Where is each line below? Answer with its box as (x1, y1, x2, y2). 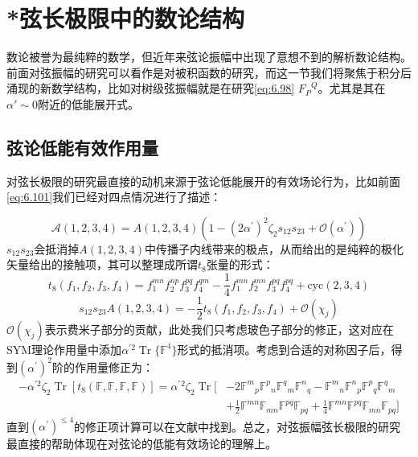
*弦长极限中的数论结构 (6, 2, 245, 35)
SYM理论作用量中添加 (6, 340, 122, 357)
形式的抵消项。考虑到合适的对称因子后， (177, 340, 391, 357)
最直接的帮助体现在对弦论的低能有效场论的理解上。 (6, 435, 277, 452)
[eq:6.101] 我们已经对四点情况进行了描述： (6, 188, 222, 205)
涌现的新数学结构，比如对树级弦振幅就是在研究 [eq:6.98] (6, 80, 295, 97)
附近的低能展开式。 (37, 95, 139, 112)
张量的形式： (206, 256, 274, 273)
